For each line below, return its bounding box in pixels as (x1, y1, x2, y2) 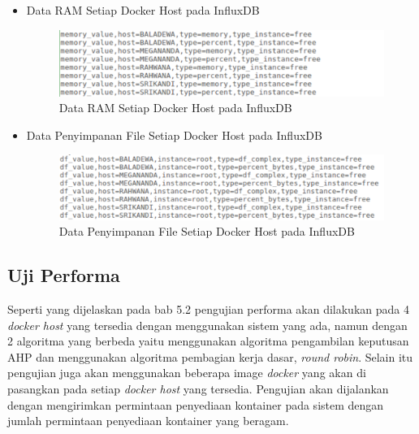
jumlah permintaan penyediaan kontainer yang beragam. (7, 412, 289, 429)
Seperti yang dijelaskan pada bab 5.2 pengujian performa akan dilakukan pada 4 (7, 300, 409, 317)
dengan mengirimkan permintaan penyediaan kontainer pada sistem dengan (7, 396, 384, 413)
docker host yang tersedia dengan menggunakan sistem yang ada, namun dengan (7, 316, 408, 333)
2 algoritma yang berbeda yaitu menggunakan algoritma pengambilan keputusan (7, 332, 409, 349)
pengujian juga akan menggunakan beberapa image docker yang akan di (7, 364, 366, 381)
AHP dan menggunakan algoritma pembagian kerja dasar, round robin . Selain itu (7, 348, 413, 365)
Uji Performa (7, 263, 120, 288)
